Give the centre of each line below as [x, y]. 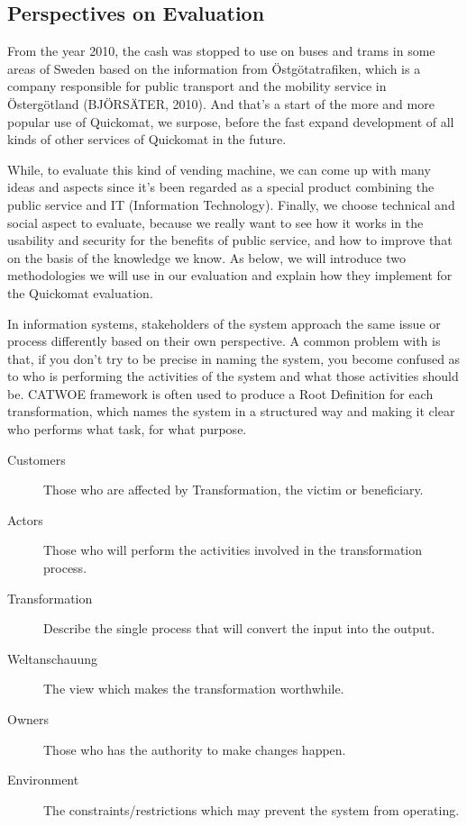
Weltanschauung [53, 658]
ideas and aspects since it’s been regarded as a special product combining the [221, 187]
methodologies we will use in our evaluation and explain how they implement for [230, 275]
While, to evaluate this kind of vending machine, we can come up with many [219, 169]
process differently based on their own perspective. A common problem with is [224, 341]
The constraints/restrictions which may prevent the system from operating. [252, 809]
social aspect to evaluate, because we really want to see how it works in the [215, 222]
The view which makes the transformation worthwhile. [194, 689]
